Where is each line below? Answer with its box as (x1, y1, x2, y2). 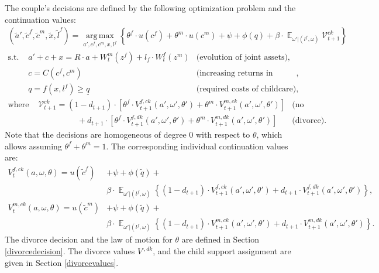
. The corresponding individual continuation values (106, 139, 288, 152)
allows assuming (5, 139, 62, 152)
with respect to (195, 128, 250, 141)
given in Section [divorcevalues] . (5, 256, 119, 268)
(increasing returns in (196, 69, 273, 78)
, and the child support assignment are (153, 245, 291, 257)
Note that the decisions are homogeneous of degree (5, 128, 187, 141)
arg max (86, 32, 114, 40)
